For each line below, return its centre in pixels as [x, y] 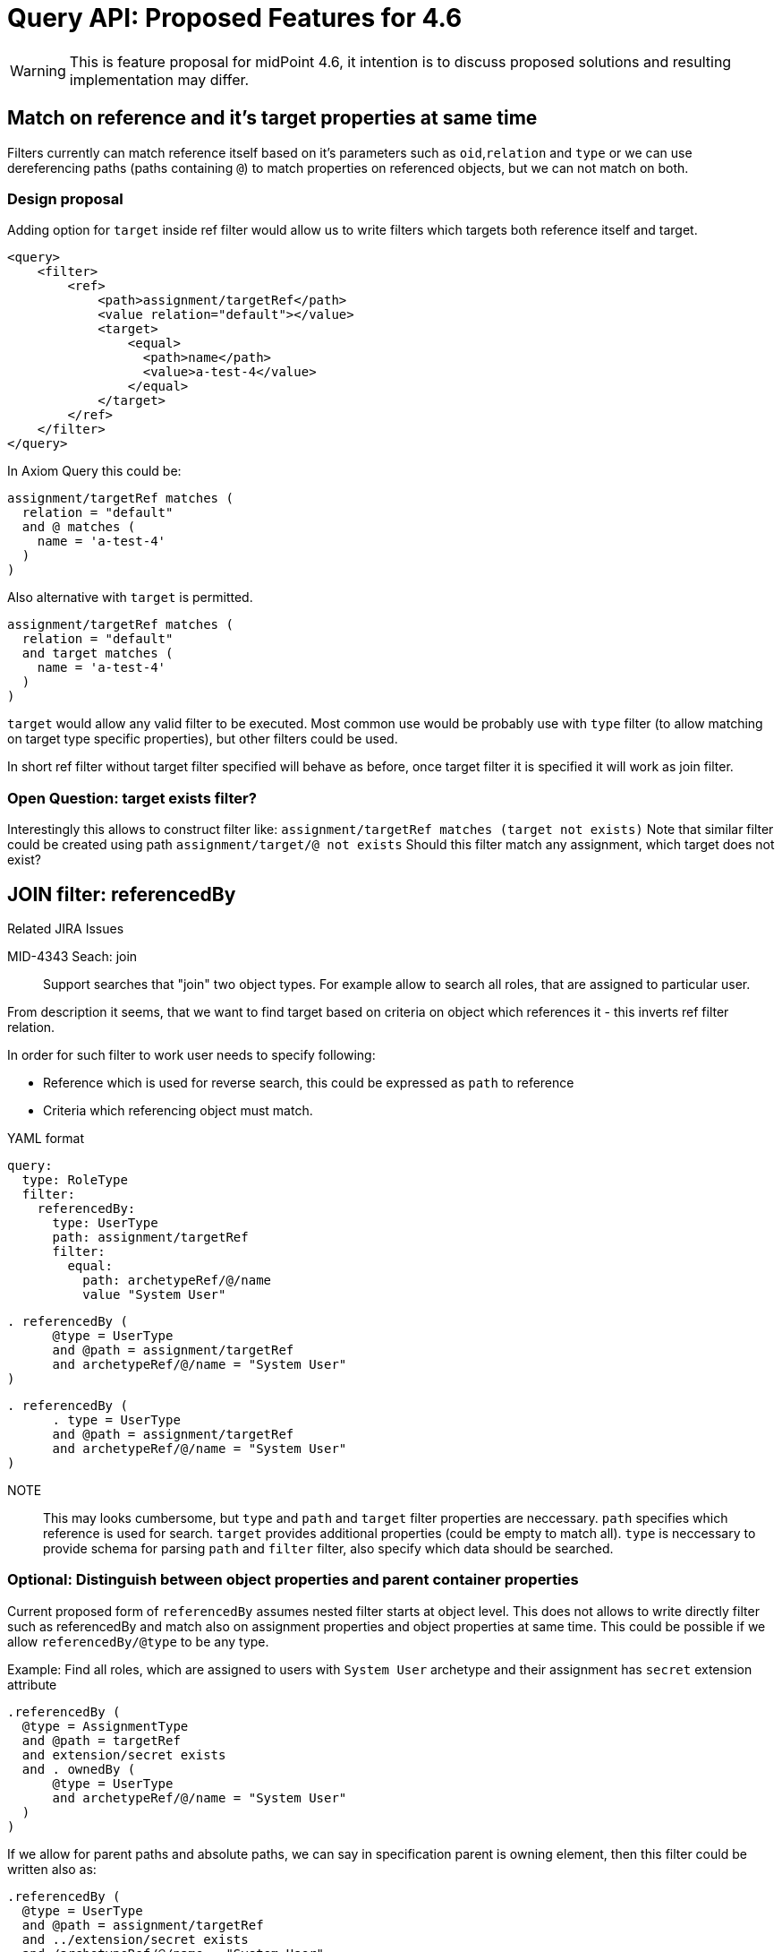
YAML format [46, 1138]
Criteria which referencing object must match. [178, 1110]
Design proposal [65, 198]
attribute [32, 1684]
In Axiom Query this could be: [94, 471]
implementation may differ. [159, 79]
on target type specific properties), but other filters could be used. [203, 739]
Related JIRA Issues [66, 928]
